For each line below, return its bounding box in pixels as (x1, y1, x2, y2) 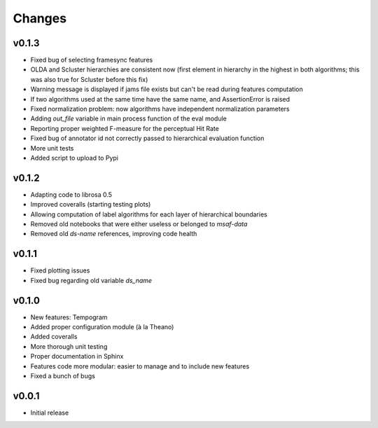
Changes (13, 11, 66, 26)
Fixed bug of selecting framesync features (30, 56, 153, 64)
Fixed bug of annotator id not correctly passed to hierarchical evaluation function (30, 134, 265, 143)
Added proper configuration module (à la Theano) (30, 323, 174, 331)
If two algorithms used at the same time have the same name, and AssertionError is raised (30, 95, 290, 103)
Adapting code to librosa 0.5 (30, 190, 112, 199)
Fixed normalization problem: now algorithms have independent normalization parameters (30, 105, 290, 113)
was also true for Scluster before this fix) (30, 75, 148, 83)
